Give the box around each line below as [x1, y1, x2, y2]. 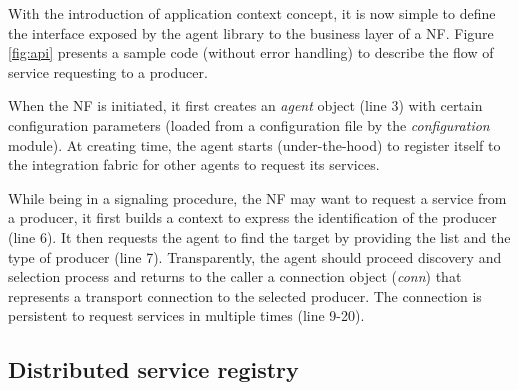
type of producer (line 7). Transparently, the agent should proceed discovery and [8, 246, 502, 267]
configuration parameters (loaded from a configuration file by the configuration [8, 114, 490, 135]
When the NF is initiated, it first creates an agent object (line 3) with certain [8, 95, 483, 116]
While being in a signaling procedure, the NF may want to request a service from [8, 187, 507, 208]
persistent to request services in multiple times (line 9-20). [8, 305, 365, 326]
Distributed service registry [8, 354, 299, 385]
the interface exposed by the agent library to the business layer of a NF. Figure [8, 22, 494, 43]
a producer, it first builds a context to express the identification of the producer [8, 207, 497, 228]
